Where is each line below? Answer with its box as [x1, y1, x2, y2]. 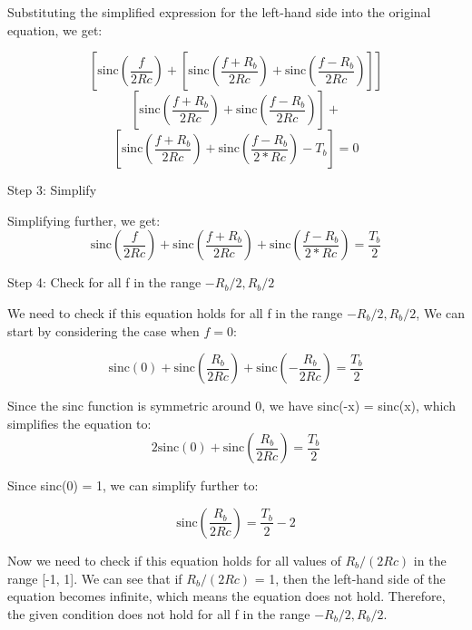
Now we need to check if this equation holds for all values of [7, 550, 341, 569]
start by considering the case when [7, 321, 200, 340]
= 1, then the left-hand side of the [254, 568, 446, 587]
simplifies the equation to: [7, 413, 152, 432]
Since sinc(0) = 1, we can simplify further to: [7, 476, 259, 495]
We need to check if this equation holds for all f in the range [7, 303, 343, 322]
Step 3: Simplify [7, 180, 97, 199]
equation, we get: [7, 20, 103, 39]
